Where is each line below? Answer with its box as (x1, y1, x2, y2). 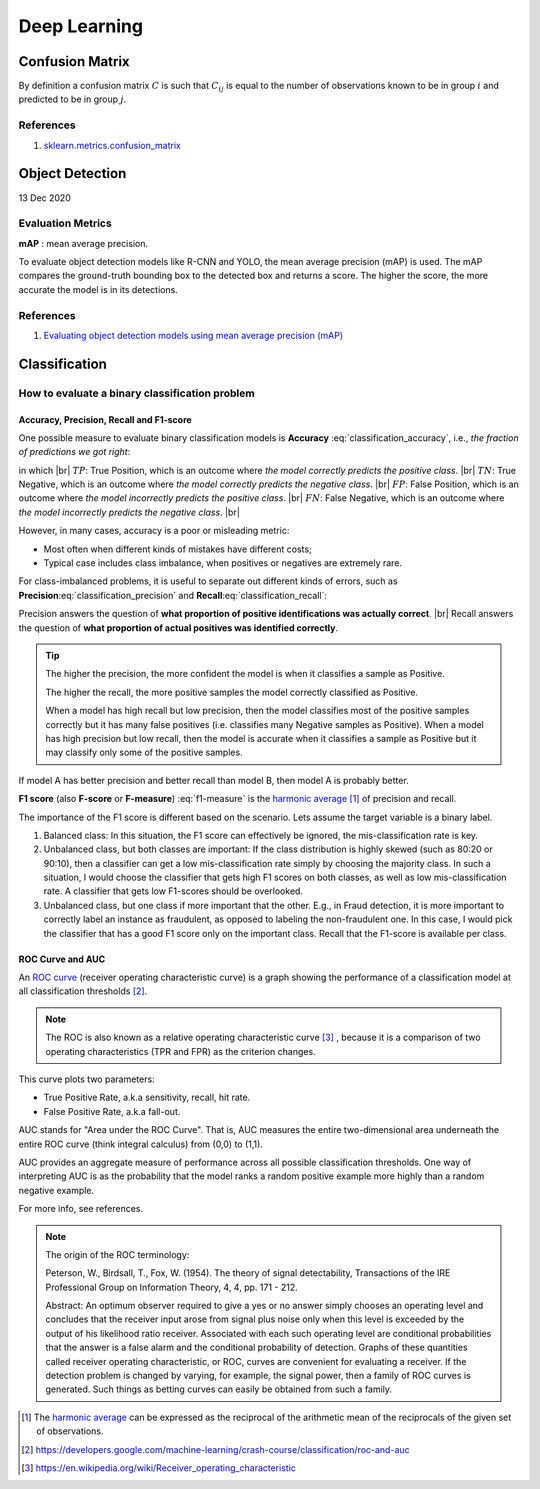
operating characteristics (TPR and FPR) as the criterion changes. (45, 1045, 316, 1057)
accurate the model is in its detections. (18, 283, 179, 295)
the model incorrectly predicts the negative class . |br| (18, 506, 240, 518)
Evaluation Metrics (18, 216, 112, 230)
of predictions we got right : (18, 446, 131, 458)
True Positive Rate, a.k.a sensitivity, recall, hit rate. (43, 1091, 251, 1104)
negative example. (18, 1184, 95, 1196)
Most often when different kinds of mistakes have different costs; (43, 543, 312, 555)
